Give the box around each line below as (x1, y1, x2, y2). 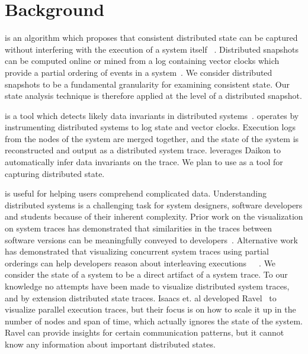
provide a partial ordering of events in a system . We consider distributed (5, 66, 272, 78)
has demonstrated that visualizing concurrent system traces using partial (5, 245, 269, 258)
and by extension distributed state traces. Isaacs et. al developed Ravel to (5, 291, 277, 304)
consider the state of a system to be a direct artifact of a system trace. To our (5, 268, 288, 281)
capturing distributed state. (5, 167, 105, 179)
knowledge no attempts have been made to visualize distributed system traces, (5, 280, 290, 292)
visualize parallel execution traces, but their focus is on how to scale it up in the (5, 303, 296, 316)
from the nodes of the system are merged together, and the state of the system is (5, 132, 299, 144)
